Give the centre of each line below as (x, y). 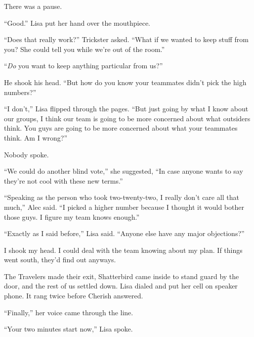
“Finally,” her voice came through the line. (69, 312)
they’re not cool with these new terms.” (63, 180)
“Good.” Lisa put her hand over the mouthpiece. (77, 23)
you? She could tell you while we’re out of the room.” (85, 49)
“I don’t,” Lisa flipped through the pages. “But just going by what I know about (126, 109)
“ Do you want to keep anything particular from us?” (84, 66)
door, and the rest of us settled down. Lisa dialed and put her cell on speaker (121, 286)
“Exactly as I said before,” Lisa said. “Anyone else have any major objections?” (124, 233)
